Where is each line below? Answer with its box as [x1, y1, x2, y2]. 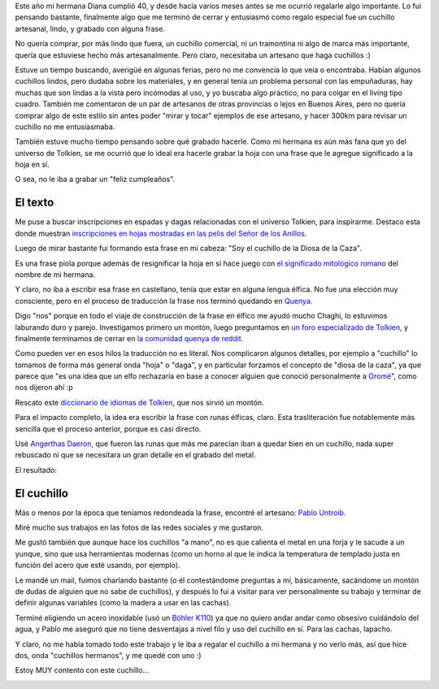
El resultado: [15, 465, 57, 474]
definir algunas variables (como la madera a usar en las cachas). [15, 598, 232, 608]
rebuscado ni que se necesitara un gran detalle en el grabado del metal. [15, 450, 256, 460]
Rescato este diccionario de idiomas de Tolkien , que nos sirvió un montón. [15, 397, 264, 407]
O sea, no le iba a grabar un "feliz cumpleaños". [15, 175, 175, 184]
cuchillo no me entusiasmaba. [15, 122, 115, 132]
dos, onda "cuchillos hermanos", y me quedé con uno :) [15, 651, 202, 660]
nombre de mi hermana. [15, 269, 96, 279]
